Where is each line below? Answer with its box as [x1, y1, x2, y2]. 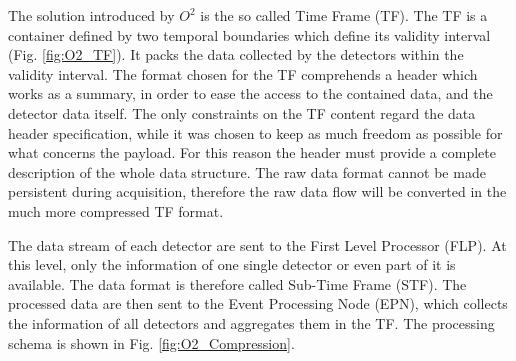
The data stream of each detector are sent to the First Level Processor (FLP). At [8, 234, 507, 255]
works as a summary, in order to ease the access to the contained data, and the [8, 83, 493, 104]
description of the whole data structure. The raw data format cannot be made [8, 161, 486, 182]
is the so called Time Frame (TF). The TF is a [200, 5, 488, 25]
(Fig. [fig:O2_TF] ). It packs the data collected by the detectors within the [8, 44, 464, 65]
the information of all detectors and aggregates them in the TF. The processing [8, 312, 495, 333]
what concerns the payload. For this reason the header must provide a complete [8, 142, 496, 163]
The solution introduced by [8, 5, 175, 25]
